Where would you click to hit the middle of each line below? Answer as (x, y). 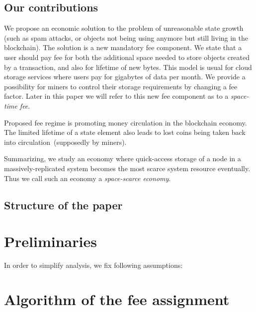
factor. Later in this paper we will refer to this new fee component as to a (116, 96)
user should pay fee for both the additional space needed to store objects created (127, 57)
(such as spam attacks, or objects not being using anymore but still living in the (126, 37)
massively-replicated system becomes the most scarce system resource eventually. (127, 168)
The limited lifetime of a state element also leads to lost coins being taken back (125, 132)
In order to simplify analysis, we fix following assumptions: (93, 265)
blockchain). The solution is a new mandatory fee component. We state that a (123, 47)
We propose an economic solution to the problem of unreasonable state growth (124, 28)
